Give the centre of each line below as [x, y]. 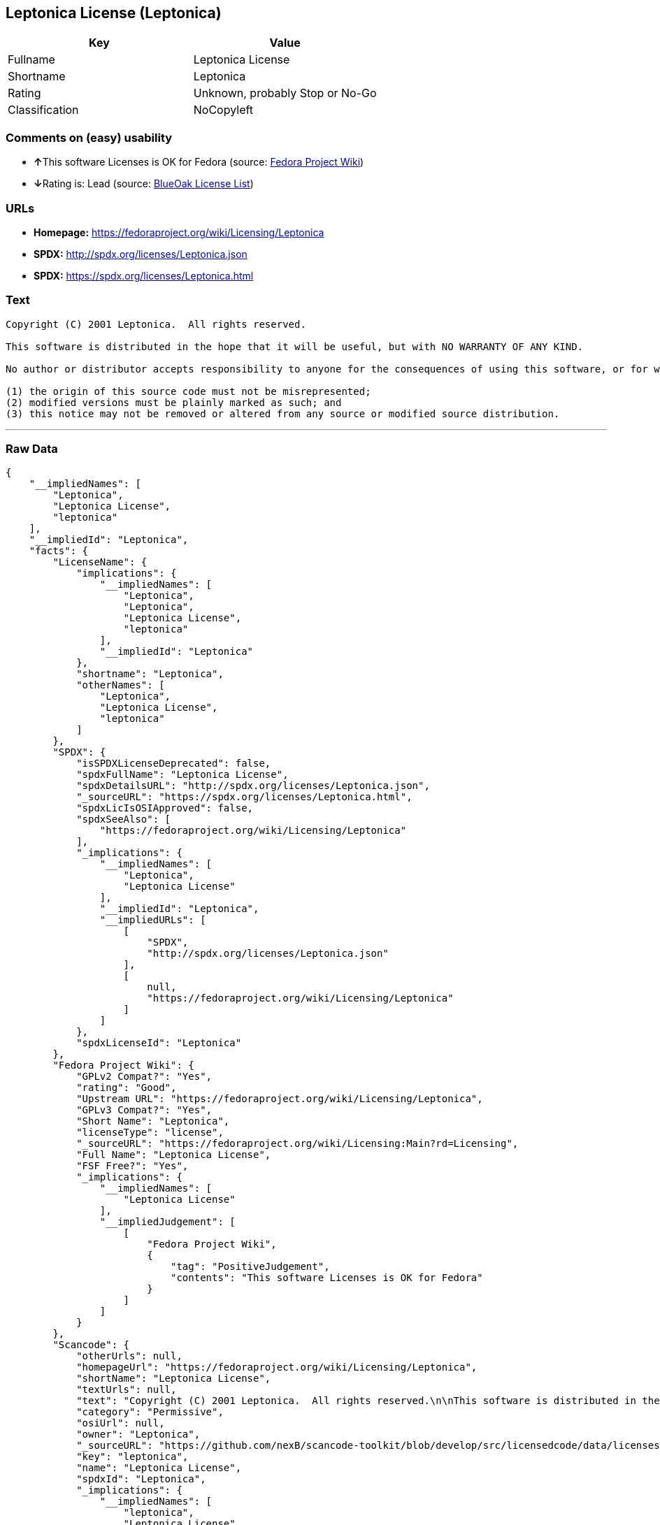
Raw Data [32, 449]
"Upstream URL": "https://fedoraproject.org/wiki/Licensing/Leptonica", [280, 1099]
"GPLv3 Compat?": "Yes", [144, 1110]
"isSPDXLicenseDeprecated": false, [174, 764]
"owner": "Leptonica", [138, 1434]
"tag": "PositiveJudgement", [250, 1267]
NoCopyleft [223, 110]
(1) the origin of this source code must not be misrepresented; [188, 391]
